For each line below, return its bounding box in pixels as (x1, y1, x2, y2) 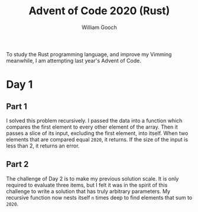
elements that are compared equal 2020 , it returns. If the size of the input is (6, 136, 188, 143)
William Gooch (82, 24, 117, 31)
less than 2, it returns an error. (6, 142, 80, 149)
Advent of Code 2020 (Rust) (28, 4, 170, 18)
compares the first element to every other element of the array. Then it (6, 123, 178, 130)
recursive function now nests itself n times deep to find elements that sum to (6, 194, 193, 201)
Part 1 (6, 101, 28, 111)
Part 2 (6, 159, 29, 169)
